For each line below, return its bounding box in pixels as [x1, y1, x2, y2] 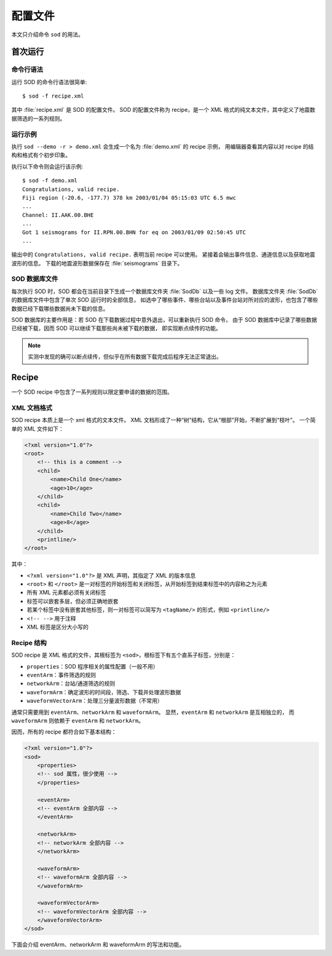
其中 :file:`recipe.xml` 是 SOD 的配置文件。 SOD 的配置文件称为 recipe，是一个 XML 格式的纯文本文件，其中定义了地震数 [11, 106, 316, 114]
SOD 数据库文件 [11, 275, 58, 283]
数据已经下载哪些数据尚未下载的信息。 [11, 305, 109, 312]
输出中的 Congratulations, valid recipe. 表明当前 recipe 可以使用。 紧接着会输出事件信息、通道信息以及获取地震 [11, 251, 315, 258]
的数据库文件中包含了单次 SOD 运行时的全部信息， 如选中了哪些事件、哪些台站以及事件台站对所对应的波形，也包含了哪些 [11, 296, 318, 304]
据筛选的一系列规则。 [11, 114, 66, 122]
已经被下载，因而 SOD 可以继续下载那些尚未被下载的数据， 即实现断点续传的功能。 [11, 324, 221, 332]
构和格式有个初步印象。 [11, 151, 71, 159]
